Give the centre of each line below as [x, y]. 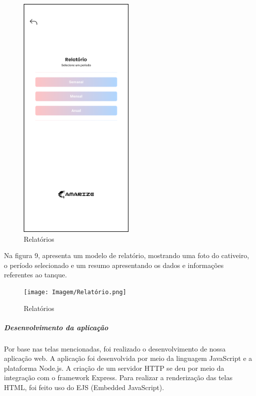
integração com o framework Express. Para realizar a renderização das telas [118, 377]
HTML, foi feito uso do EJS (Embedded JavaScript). [84, 387]
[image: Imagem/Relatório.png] [75, 292]
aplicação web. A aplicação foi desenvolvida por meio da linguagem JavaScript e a [128, 358]
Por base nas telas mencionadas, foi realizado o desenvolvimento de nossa [115, 348]
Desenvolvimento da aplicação [56, 327]
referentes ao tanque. [36, 275]
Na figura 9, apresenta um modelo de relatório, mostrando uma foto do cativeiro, [127, 255]
